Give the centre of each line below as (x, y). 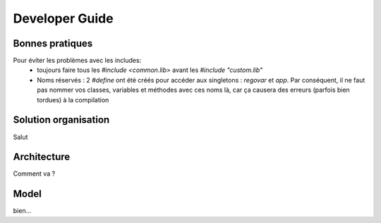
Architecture (42, 157)
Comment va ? (34, 174)
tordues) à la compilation (73, 100)
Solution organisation (61, 120)
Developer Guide (63, 18)
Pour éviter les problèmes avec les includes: (77, 61)
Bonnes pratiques (53, 43)
